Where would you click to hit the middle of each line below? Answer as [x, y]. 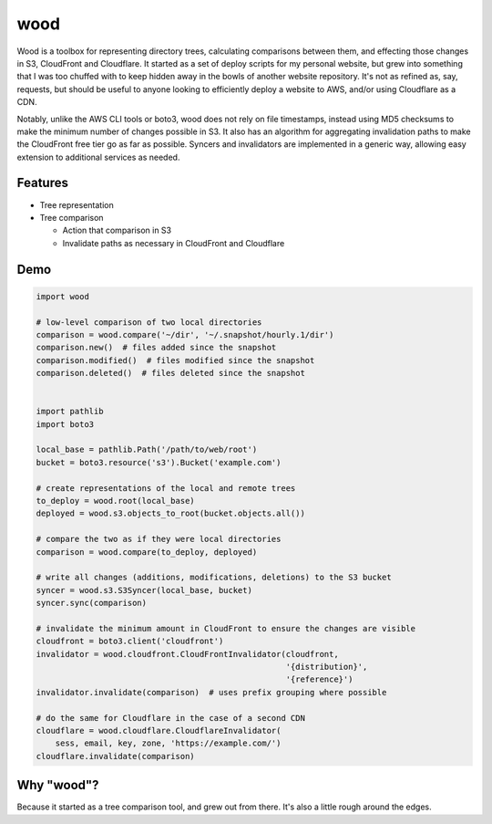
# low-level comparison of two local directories [149, 322]
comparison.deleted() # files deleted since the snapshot [170, 373]
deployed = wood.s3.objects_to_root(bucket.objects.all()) [170, 514]
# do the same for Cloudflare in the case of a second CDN [170, 718]
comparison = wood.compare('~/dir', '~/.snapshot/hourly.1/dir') [185, 334]
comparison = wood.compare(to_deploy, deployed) [147, 552]
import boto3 [65, 424]
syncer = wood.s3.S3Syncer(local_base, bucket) [144, 590]
